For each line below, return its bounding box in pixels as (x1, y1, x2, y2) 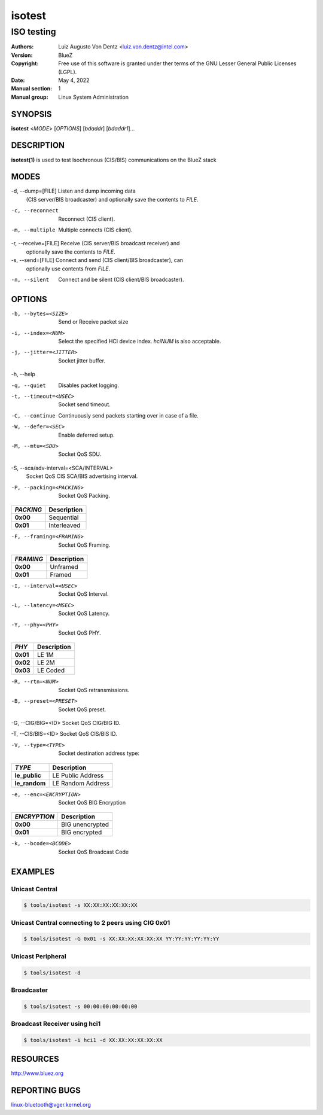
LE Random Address (52, 779, 110, 787)
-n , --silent (11, 276, 50, 283)
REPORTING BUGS (11, 1086, 81, 1096)
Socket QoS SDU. (58, 450, 102, 458)
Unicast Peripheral (11, 952, 66, 960)
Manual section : (11, 85, 53, 92)
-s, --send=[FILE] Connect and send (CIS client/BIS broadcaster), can (11, 257, 184, 264)
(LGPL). (58, 68, 77, 75)
